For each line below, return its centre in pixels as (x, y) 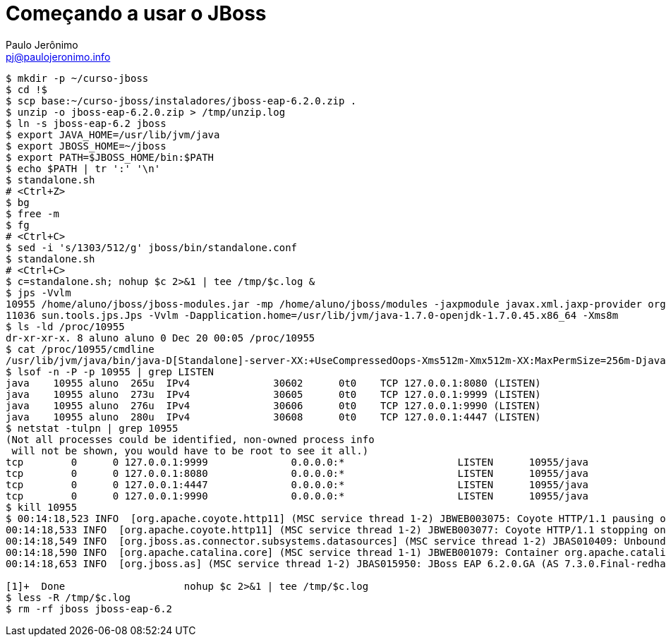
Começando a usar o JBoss (136, 13)
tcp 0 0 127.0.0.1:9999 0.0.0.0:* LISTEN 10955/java (297, 462)
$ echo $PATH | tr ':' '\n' (83, 168)
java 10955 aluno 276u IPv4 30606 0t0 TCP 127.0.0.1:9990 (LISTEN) (273, 405)
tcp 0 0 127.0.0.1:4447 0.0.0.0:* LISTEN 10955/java (297, 484)
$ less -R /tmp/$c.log (68, 597)
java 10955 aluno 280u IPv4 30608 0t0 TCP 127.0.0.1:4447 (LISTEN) (273, 417)
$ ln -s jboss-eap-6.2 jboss (86, 123)
